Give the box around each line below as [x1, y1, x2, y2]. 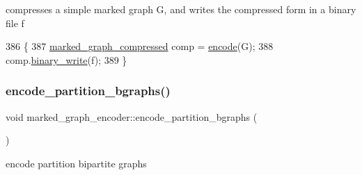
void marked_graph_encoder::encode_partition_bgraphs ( [6, 109, 258, 124]
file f [6, 15, 24, 30]
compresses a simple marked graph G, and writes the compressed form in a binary [6, 2, 356, 16]
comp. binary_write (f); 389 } [6, 52, 127, 67]
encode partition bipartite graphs [6, 156, 147, 170]
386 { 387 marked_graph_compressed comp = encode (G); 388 [6, 39, 274, 53]
